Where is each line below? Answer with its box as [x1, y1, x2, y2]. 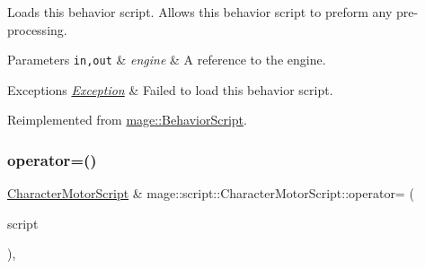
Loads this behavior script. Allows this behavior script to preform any [7, 3, 393, 21]
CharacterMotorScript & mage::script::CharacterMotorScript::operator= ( [7, 184, 414, 203]
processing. [7, 20, 67, 39]
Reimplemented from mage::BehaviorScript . [7, 110, 247, 129]
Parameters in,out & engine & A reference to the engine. [7, 50, 326, 69]
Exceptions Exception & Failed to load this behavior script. [7, 80, 333, 99]
